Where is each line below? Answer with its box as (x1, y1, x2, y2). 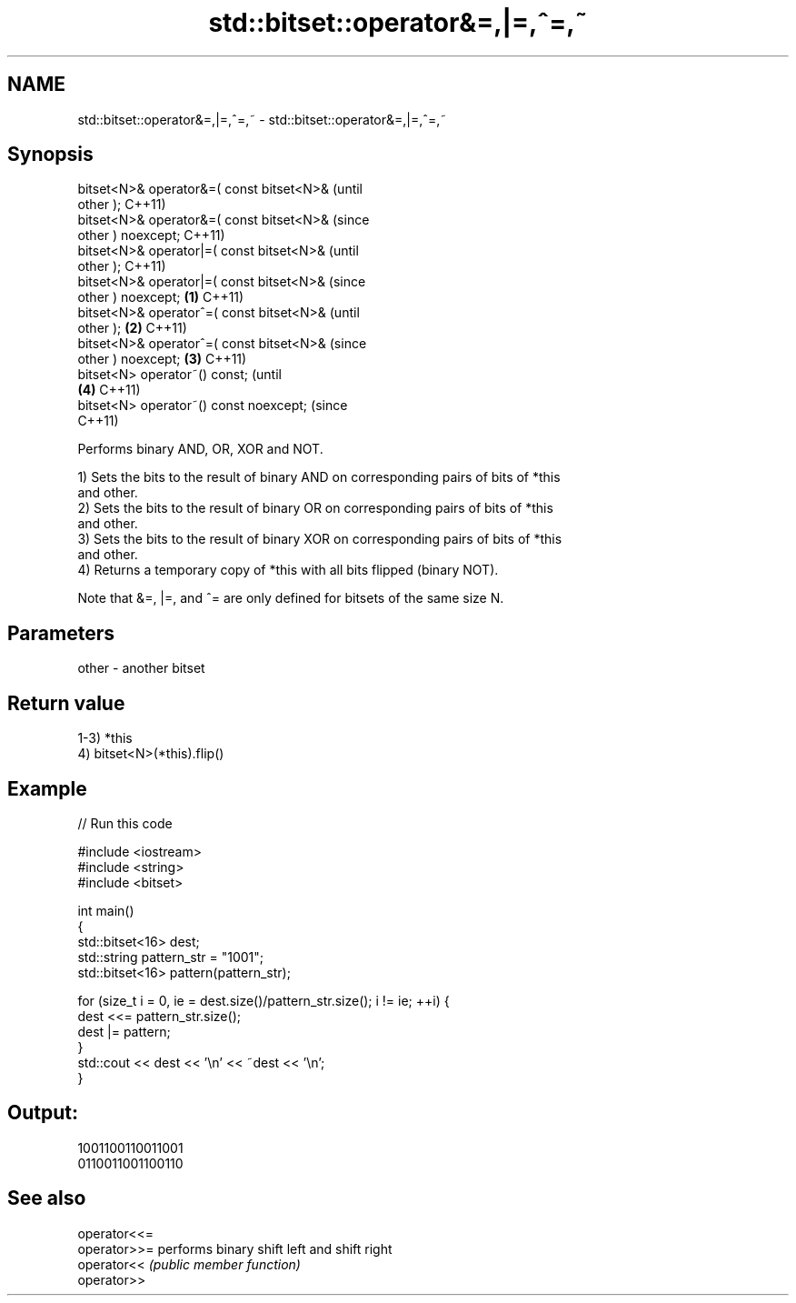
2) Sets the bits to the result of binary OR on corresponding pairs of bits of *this (77, 500, 553, 516)
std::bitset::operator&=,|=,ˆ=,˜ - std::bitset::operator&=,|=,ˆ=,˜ (77, 111, 447, 127)
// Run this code (77, 815, 173, 831)
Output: (7, 1101, 78, 1125)
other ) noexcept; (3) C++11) (77, 351, 247, 367)
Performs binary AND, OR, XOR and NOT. (77, 441, 323, 457)
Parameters (7, 621, 114, 645)
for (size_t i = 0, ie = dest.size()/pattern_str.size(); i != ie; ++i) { (77, 992, 450, 1008)
